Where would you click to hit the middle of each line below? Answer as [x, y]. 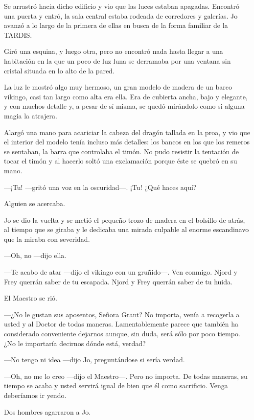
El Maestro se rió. [31, 298]
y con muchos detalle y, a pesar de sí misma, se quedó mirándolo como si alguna [124, 106]
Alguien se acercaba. [35, 203]
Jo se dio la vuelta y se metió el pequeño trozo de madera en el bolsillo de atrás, [125, 220]
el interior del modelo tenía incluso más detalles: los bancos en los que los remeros [127, 142]
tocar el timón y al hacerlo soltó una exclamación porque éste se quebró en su [121, 161]
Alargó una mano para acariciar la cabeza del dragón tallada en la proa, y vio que [127, 132]
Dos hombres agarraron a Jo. [47, 411]
